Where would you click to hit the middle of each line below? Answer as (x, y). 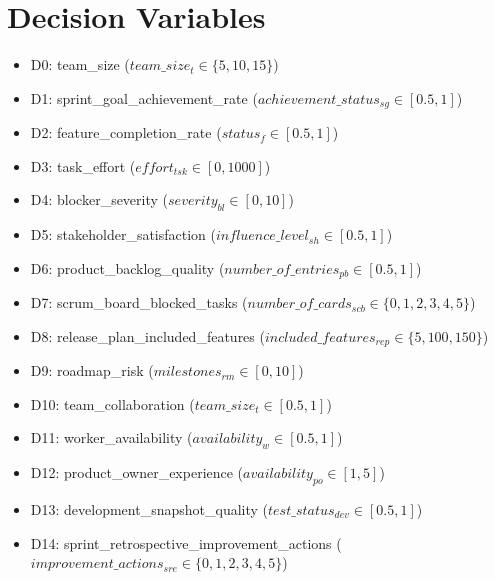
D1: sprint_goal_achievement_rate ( (144, 97)
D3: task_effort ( (83, 165)
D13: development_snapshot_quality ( (149, 509)
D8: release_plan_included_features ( (147, 335)
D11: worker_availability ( (111, 437)
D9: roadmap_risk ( (92, 370)
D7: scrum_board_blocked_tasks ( (139, 302)
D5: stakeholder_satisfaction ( (123, 234)
